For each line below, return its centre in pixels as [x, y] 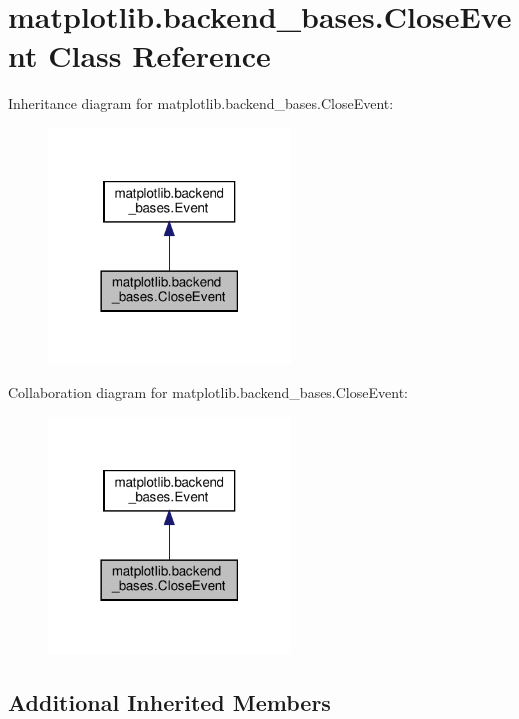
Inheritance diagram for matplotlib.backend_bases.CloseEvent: [201, 103]
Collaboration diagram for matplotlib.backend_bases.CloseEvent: [208, 392]
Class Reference [159, 55]
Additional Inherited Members [169, 701]
